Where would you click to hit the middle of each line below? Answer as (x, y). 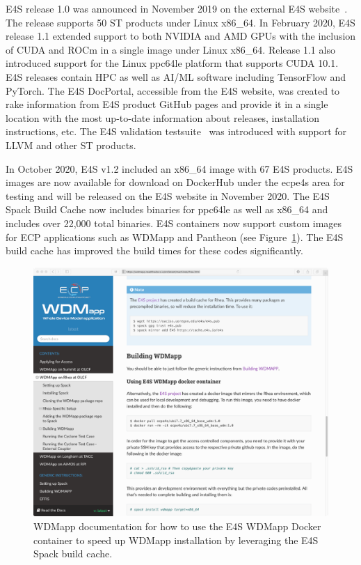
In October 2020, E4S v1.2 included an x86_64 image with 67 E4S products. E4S (179, 168)
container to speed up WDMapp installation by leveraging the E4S (176, 540)
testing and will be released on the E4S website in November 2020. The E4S (168, 195)
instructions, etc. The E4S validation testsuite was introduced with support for (176, 131)
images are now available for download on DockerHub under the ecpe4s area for (175, 182)
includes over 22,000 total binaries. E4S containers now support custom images (174, 223)
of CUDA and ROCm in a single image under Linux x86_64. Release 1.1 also (170, 49)
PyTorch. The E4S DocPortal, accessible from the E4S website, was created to (173, 90)
